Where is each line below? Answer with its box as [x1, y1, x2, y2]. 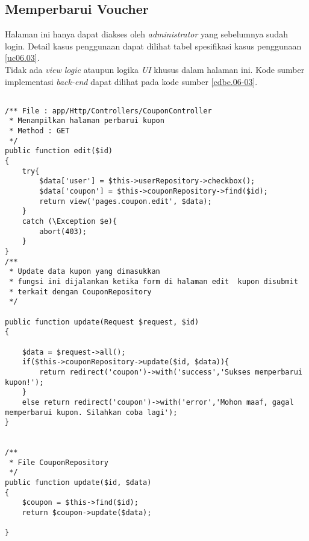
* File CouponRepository [9, 458, 108, 467]
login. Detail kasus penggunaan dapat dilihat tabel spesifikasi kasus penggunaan [5, 39, 302, 52]
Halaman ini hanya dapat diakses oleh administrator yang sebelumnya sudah [5, 28, 288, 40]
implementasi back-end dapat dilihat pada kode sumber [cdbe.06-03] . [5, 75, 258, 87]
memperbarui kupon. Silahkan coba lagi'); [5, 408, 178, 417]
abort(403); [39, 227, 87, 236]
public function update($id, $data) [5, 478, 152, 487]
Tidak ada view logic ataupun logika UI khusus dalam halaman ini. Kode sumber [5, 63, 305, 75]
